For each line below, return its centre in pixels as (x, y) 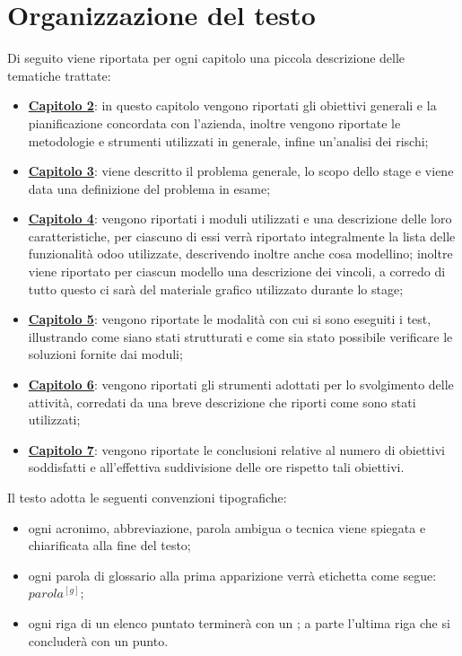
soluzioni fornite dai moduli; (105, 354)
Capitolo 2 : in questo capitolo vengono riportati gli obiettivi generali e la (232, 105)
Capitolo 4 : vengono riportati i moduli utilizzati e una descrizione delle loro (240, 219)
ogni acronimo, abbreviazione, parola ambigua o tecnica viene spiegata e (227, 527)
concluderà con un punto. (98, 640)
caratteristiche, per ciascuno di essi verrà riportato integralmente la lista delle (242, 236)
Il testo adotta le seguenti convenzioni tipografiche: (147, 497)
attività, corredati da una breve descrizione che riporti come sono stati (222, 402)
